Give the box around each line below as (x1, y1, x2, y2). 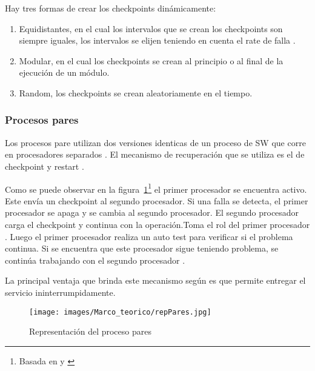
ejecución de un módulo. (19, 66, 110, 79)
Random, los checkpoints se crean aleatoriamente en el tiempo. (19, 86, 253, 99)
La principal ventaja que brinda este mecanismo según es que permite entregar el (5, 274, 306, 287)
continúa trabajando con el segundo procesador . (5, 253, 185, 266)
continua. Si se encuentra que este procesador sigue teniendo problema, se (5, 242, 279, 255)
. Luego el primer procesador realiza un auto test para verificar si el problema (5, 230, 293, 242)
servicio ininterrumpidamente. (5, 286, 116, 298)
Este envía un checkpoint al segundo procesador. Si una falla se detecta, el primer (5, 194, 308, 207)
